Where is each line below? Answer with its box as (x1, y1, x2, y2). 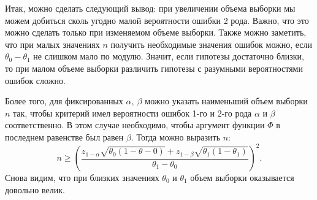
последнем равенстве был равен (5, 130, 124, 143)
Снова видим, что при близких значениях (5, 171, 159, 184)
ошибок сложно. (5, 74, 66, 87)
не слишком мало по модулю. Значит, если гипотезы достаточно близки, (33, 50, 304, 63)
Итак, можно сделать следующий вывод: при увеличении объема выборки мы (5, 2, 296, 14)
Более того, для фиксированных (5, 94, 123, 107)
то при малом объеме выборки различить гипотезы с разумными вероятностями (5, 61, 303, 74)
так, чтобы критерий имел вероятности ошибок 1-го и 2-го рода (13, 106, 252, 119)
